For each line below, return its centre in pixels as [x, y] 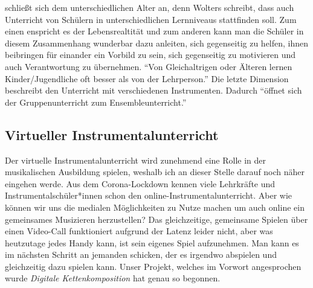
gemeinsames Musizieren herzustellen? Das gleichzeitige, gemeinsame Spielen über [156, 219]
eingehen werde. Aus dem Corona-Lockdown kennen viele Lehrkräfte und [140, 183]
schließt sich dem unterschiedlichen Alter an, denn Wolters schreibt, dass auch [150, 7]
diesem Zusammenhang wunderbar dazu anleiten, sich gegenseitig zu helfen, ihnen [157, 43]
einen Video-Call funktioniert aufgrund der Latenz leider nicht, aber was [139, 231]
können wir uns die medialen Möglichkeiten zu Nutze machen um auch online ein [155, 207]
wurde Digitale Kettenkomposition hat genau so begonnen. [113, 278]
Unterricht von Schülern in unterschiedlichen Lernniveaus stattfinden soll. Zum [151, 19]
